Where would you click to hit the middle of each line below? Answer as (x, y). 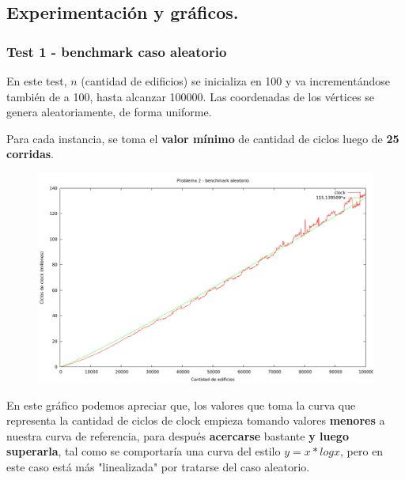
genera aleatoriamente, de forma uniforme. (109, 112)
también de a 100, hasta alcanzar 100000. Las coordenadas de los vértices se (191, 96)
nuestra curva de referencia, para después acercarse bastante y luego (178, 435)
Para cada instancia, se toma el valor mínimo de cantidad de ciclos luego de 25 (203, 138)
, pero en (362, 451)
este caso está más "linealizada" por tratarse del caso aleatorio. (158, 466)
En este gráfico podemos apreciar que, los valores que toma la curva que (181, 404)
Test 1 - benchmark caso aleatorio (117, 51)
